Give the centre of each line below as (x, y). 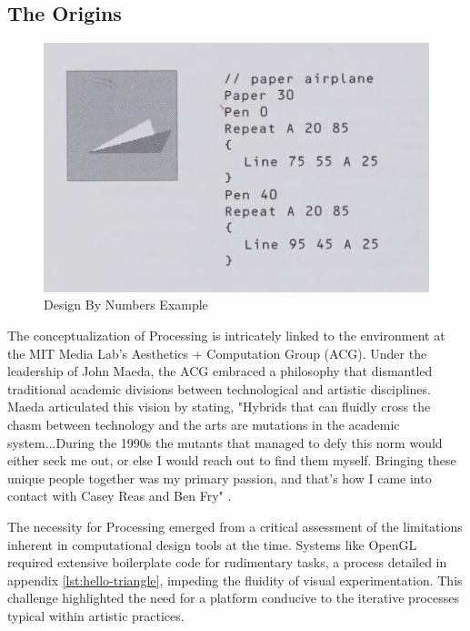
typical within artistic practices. (96, 615)
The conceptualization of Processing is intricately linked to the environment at (226, 336)
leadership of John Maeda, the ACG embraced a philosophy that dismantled (220, 371)
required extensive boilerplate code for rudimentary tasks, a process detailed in (227, 562)
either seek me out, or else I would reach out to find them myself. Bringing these (232, 460)
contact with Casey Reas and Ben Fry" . (120, 496)
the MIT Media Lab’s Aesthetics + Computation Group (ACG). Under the (217, 353)
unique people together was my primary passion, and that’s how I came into (220, 478)
